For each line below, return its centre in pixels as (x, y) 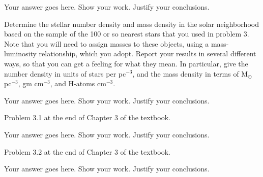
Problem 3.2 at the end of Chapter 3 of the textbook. (87, 151)
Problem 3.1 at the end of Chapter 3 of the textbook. (87, 117)
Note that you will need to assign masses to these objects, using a (107, 43)
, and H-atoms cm (78, 83)
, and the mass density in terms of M (190, 73)
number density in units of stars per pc (65, 73)
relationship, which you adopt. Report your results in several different (148, 54)
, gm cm (31, 83)
